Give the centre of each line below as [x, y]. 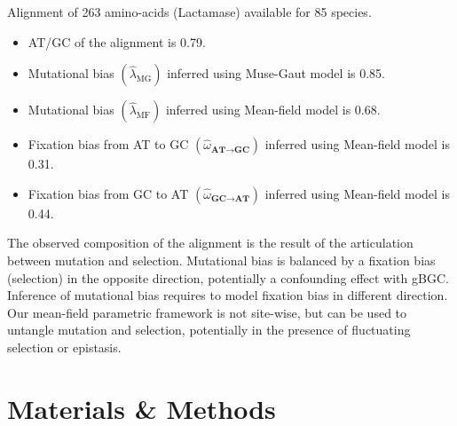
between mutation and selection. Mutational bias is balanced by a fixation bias [221, 260]
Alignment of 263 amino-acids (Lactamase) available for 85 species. [189, 12]
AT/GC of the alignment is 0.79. [117, 41]
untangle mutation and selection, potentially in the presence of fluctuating [209, 330]
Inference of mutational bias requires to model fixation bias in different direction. [228, 295]
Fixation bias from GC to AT [108, 193]
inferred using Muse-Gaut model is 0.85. [276, 73]
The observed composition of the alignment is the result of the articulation [210, 243]
